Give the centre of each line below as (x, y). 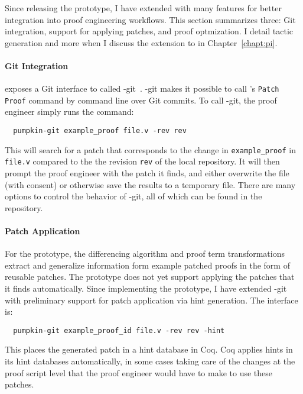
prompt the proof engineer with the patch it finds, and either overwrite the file (147, 173)
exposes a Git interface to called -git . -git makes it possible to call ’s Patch (142, 88)
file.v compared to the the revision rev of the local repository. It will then (142, 161)
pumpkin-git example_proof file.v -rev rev (100, 131)
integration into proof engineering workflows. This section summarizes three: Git (150, 19)
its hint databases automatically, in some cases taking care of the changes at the (150, 361)
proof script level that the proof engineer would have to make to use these (139, 372)
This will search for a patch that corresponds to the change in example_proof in (150, 149)
